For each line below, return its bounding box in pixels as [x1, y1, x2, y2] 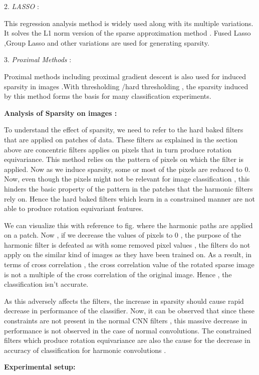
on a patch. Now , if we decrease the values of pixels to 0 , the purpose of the [4, 230, 241, 240]
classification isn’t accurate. [4, 279, 89, 289]
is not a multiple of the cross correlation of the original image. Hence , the [4, 269, 232, 279]
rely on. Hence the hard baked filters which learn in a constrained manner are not [4, 193, 255, 204]
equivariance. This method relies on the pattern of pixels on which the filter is [4, 154, 244, 164]
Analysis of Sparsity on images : [4, 107, 117, 118]
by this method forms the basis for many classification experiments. [4, 91, 211, 101]
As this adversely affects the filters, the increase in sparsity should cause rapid [4, 295, 244, 306]
